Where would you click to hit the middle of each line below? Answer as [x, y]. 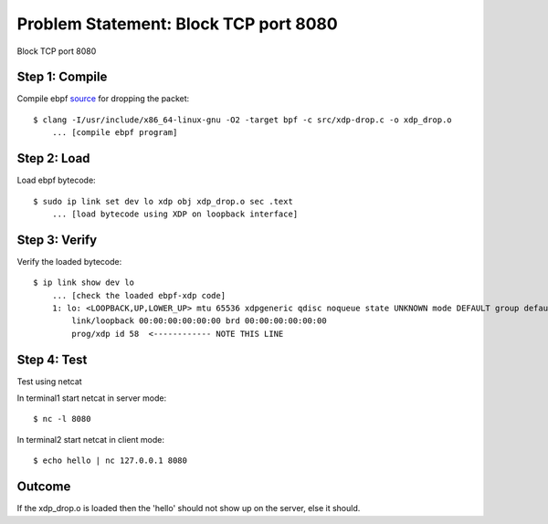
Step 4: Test [52, 359]
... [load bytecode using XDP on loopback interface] [175, 214]
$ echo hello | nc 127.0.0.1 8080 [110, 461]
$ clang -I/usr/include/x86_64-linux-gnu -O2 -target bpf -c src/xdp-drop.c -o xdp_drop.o [242, 120]
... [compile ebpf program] [115, 133]
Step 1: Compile [62, 77]
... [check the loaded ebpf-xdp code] [139, 295]
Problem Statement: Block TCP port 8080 [177, 24]
